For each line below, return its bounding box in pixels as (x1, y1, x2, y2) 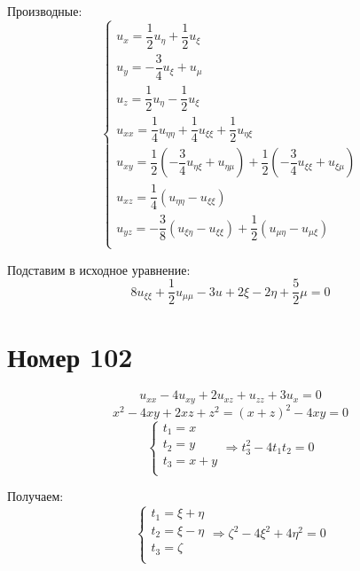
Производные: (7, 2, 82, 20)
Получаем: (7, 487, 64, 505)
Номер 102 (7, 338, 133, 374)
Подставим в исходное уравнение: (7, 260, 191, 278)
